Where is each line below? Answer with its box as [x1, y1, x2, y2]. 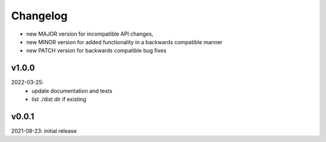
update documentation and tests [31, 87, 113, 94]
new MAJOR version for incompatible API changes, [26, 30, 154, 37]
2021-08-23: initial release [11, 127, 77, 134]
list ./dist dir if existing [31, 95, 87, 103]
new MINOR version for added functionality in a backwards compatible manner [26, 38, 223, 45]
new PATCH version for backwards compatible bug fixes [26, 47, 167, 54]
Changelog [11, 9, 68, 22]
